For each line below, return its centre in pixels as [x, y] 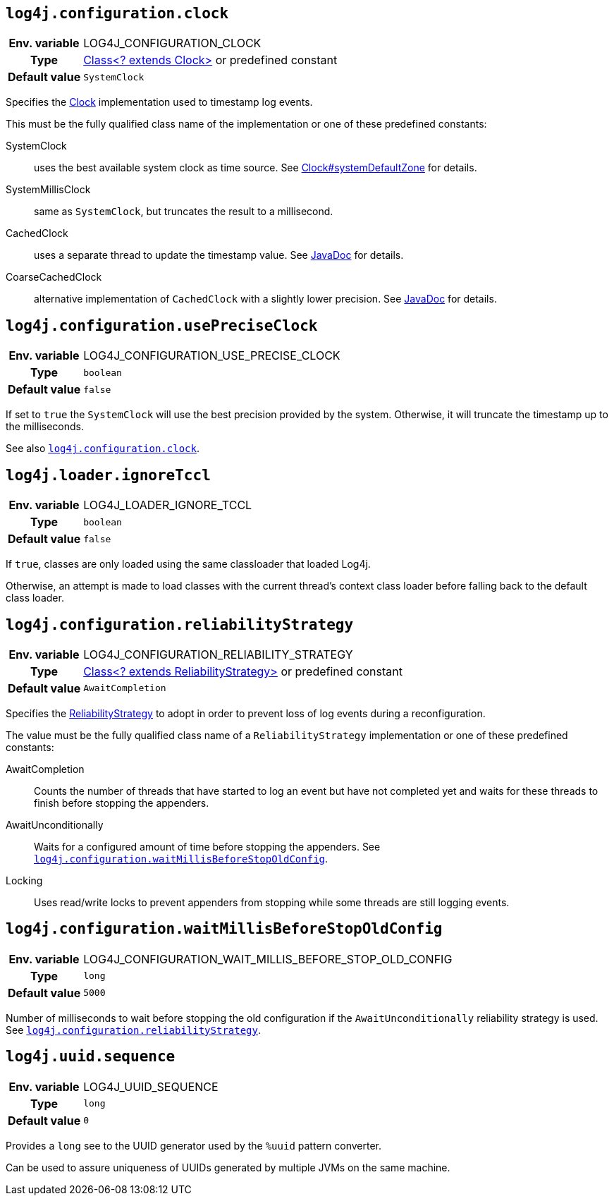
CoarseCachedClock [54, 277]
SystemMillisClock [48, 190]
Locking [24, 880]
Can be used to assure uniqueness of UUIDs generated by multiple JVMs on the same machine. [228, 1167]
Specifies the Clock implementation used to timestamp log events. [159, 102]
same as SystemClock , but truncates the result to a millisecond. [184, 212]
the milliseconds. [45, 427]
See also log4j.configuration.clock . [103, 449]
